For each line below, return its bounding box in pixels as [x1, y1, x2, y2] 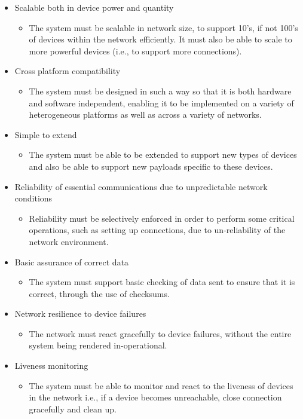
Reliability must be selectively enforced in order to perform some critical [29, 212, 295, 224]
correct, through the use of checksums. [29, 287, 170, 299]
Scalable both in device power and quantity [14, 1, 174, 13]
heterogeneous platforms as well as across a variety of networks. [29, 108, 262, 121]
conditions [14, 192, 53, 204]
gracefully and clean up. [29, 402, 117, 415]
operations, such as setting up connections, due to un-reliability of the [29, 224, 286, 236]
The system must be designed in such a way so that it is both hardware [29, 84, 292, 97]
